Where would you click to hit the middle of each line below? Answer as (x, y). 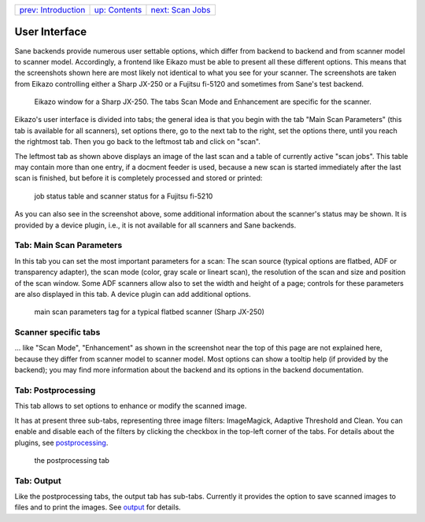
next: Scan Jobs (181, 10)
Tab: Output (38, 480)
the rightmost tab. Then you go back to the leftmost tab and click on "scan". (138, 142)
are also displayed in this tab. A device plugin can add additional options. (133, 294)
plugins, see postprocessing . (61, 442)
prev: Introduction (52, 10)
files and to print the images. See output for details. (98, 507)
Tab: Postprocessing (55, 390)
